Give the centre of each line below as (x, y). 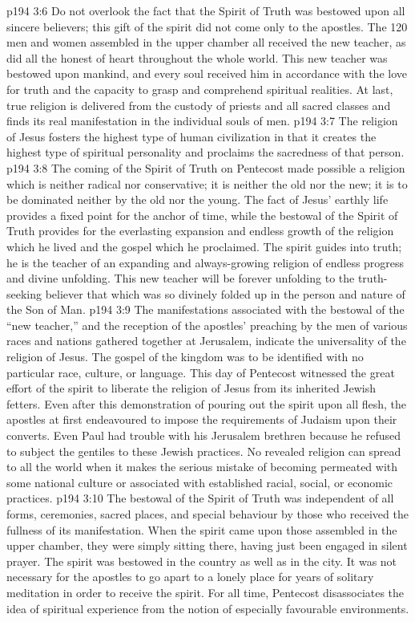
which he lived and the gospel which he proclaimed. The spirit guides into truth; (204, 246)
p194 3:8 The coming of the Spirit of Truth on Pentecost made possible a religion (206, 167)
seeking (24, 293)
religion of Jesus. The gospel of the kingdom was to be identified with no (185, 357)
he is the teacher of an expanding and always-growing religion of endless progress (205, 262)
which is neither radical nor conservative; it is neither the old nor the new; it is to (207, 183)
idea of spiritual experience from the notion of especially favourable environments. (208, 608)
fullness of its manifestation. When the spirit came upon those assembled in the (202, 529)
